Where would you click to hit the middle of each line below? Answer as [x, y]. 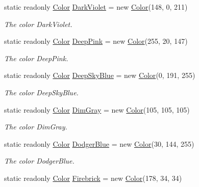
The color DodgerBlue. [39, 161]
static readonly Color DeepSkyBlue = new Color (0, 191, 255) [100, 75]
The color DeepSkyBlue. [41, 92]
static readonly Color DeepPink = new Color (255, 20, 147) [96, 41]
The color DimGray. [36, 127]
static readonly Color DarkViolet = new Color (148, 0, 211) [96, 7]
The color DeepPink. [36, 58]
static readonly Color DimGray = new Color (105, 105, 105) [97, 109]
